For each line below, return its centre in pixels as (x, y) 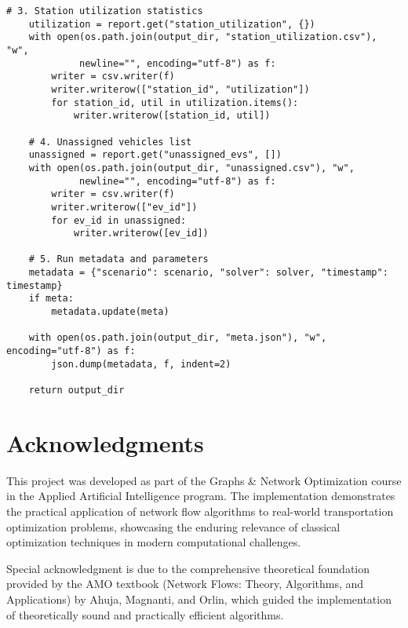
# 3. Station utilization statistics (105, 11)
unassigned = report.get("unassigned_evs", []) (155, 155)
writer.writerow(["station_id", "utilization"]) (180, 89)
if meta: (51, 299)
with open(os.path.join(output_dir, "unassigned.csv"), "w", (191, 168)
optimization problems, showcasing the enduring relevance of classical (173, 526)
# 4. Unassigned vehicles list (110, 142)
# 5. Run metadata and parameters (118, 259)
